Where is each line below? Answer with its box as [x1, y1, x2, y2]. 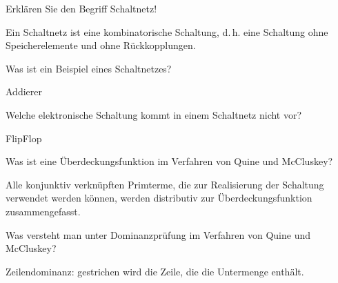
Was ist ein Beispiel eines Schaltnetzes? [6, 61, 172, 75]
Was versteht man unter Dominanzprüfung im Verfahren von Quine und [6, 227, 310, 242]
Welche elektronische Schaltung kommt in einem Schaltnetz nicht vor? [6, 107, 302, 121]
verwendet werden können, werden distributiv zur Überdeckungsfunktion [6, 191, 312, 205]
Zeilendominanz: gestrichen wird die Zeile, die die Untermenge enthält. [6, 264, 304, 278]
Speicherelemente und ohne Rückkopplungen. [6, 38, 196, 52]
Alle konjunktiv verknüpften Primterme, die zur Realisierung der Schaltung [6, 177, 324, 191]
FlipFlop [6, 130, 42, 145]
